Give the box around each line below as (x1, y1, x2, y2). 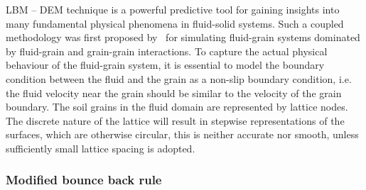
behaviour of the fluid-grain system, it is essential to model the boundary (6, 57, 325, 72)
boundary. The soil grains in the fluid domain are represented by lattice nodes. (6, 99, 348, 114)
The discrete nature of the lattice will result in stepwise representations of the (6, 113, 345, 128)
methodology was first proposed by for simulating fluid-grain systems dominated (6, 30, 360, 45)
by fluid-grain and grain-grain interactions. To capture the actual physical (6, 43, 328, 58)
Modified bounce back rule (6, 171, 162, 189)
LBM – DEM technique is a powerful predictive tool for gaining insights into (6, 2, 340, 16)
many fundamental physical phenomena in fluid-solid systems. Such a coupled (6, 16, 344, 30)
